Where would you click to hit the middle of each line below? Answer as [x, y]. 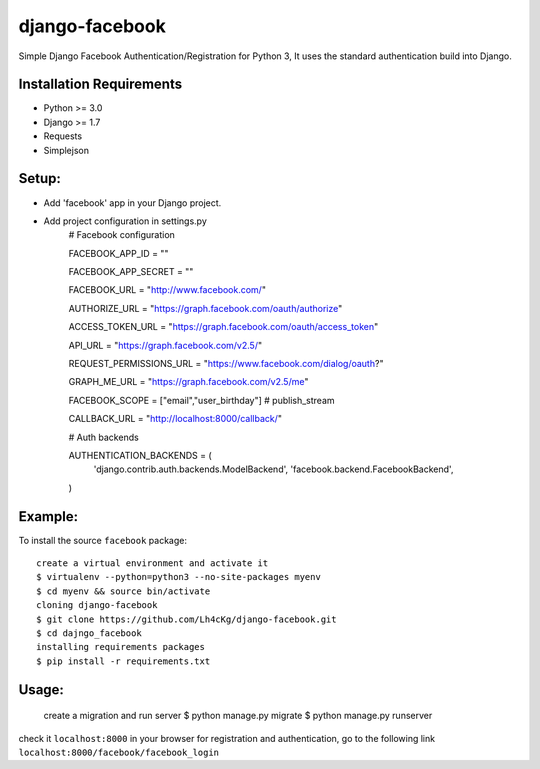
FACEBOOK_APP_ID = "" [118, 253]
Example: [48, 516]
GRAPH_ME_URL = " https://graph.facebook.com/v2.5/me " [188, 382]
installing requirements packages [120, 647]
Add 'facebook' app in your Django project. [132, 202]
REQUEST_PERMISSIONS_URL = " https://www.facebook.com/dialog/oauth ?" [226, 364]
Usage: [41, 689]
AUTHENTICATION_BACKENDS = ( [140, 455]
